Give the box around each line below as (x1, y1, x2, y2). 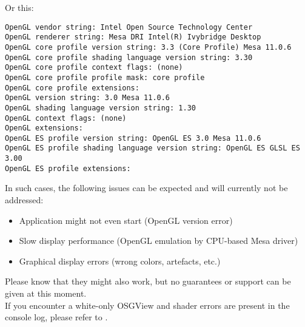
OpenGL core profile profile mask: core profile (5, 73, 205, 82)
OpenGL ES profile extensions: (5, 164, 131, 173)
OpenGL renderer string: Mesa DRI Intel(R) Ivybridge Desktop (5, 33, 261, 42)
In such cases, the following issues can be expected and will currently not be (5, 181, 288, 194)
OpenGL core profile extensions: (5, 83, 139, 92)
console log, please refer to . (5, 311, 108, 323)
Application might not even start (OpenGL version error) (19, 214, 233, 226)
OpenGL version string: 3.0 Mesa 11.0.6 (5, 93, 170, 103)
